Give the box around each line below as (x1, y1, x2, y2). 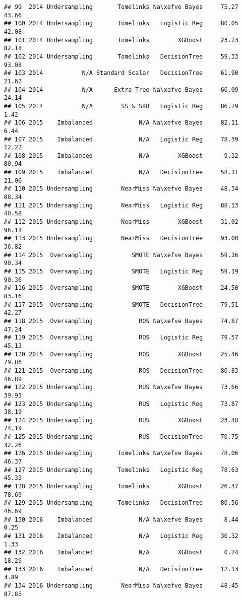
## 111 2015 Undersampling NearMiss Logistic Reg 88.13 (4, 201, 239, 209)
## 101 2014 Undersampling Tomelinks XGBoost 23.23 (4, 36, 239, 44)
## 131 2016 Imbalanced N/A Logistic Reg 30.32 (4, 533, 239, 539)
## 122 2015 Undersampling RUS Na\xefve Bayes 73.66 (4, 384, 239, 391)
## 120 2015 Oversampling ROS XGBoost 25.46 (4, 350, 239, 358)
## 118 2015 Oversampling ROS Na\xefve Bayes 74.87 (4, 317, 239, 325)
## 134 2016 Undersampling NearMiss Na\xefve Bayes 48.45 (4, 582, 239, 589)
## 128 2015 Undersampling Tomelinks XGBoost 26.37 (4, 483, 239, 490)
